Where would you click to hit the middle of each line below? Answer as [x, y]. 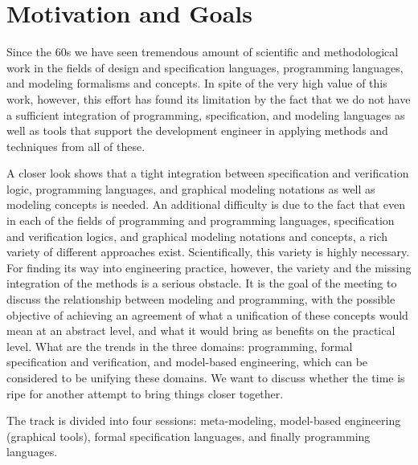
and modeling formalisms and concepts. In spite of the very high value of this [197, 83]
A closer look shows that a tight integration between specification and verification [208, 173]
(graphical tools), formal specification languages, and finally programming [189, 436]
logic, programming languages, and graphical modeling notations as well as [191, 188]
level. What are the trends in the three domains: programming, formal [180, 346]
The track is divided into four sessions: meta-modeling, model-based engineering [204, 420]
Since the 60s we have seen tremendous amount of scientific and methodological [203, 52]
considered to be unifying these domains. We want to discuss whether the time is [206, 377]
